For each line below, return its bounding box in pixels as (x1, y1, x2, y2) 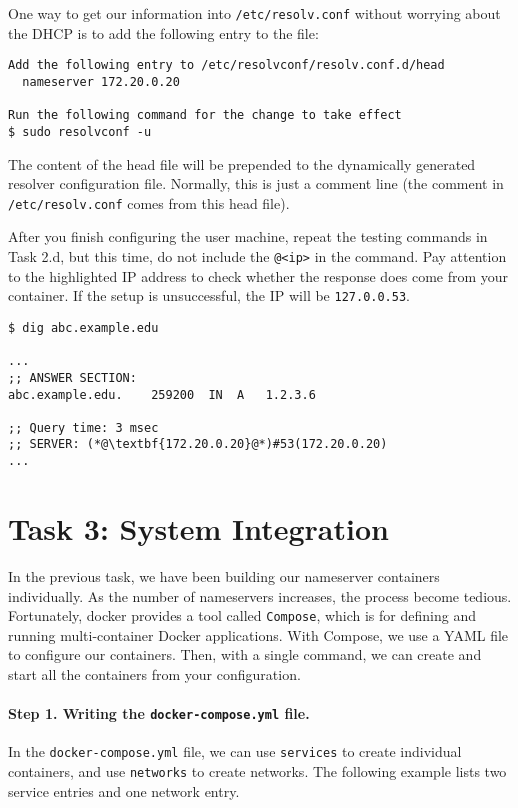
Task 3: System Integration (8, 507, 389, 548)
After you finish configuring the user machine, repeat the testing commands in (8, 226, 488, 247)
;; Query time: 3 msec (8, 420, 159, 435)
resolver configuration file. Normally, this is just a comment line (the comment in (8, 173, 504, 194)
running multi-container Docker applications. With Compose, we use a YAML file (8, 624, 509, 645)
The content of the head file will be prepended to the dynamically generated (8, 153, 476, 174)
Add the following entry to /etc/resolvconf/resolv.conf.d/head (8, 58, 445, 73)
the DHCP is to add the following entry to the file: (8, 22, 319, 43)
